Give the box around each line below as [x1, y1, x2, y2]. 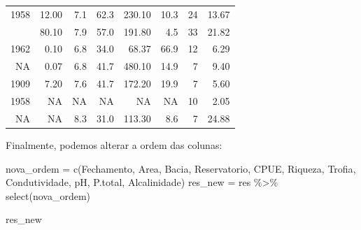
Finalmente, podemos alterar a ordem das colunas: [6, 137, 222, 152]
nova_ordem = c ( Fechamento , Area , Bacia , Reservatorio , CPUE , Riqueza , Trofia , [6, 161, 356, 175]
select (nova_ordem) [6, 188, 91, 203]
